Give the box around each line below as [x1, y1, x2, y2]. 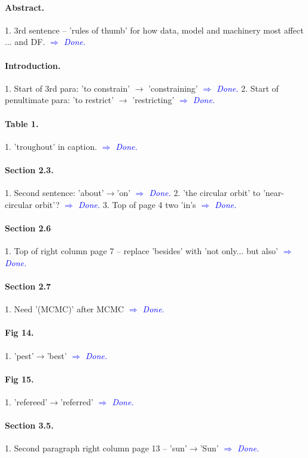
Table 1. [5, 117, 39, 129]
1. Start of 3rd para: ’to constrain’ [5, 82, 130, 94]
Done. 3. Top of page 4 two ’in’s [78, 198, 196, 210]
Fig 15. [5, 372, 34, 385]
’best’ [47, 349, 67, 361]
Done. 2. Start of [216, 82, 279, 94]
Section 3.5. [5, 419, 54, 432]
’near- [263, 186, 284, 199]
